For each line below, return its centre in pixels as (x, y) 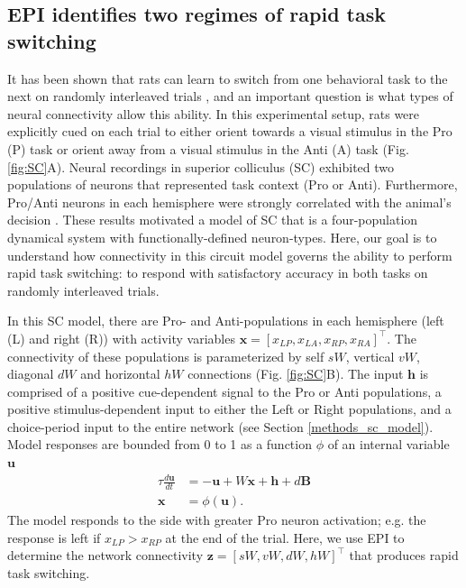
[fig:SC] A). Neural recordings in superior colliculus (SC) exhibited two (201, 166)
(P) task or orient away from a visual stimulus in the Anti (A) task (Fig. (208, 148)
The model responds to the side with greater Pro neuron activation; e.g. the (217, 520)
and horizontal (120, 374)
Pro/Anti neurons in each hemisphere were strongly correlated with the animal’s (229, 202)
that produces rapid (404, 555)
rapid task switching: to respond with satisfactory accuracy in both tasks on (218, 273)
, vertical (370, 356)
